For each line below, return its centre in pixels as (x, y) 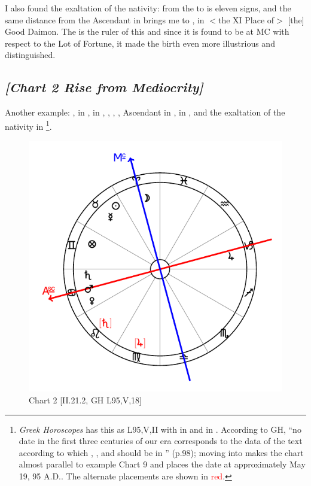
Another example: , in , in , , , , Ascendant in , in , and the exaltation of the (145, 112)
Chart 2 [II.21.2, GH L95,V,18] (85, 400)
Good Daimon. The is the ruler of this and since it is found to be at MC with (147, 31)
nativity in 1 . (28, 125)
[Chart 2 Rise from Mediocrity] (104, 87)
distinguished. (30, 55)
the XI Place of (246, 19)
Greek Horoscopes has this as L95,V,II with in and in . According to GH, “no (160, 429)
